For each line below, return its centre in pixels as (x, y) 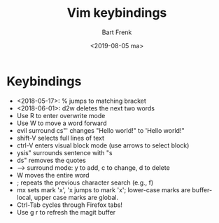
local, (24, 197)
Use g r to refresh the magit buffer (66, 212)
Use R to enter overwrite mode (61, 115)
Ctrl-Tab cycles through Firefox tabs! (70, 205)
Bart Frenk (117, 32)
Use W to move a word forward (62, 123)
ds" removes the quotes (51, 160)
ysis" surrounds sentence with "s (64, 152)
